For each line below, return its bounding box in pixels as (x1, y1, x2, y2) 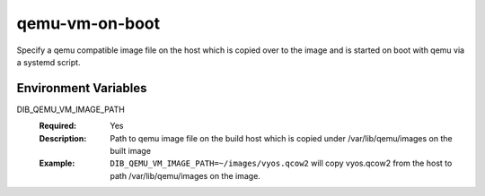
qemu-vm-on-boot (16, 13, 161, 33)
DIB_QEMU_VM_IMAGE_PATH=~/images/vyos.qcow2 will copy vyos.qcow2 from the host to (110, 158, 453, 169)
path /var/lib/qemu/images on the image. (110, 170, 260, 181)
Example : (39, 158, 75, 169)
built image (110, 146, 152, 157)
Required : (39, 121, 76, 132)
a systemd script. (16, 56, 81, 67)
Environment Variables (16, 81, 147, 96)
